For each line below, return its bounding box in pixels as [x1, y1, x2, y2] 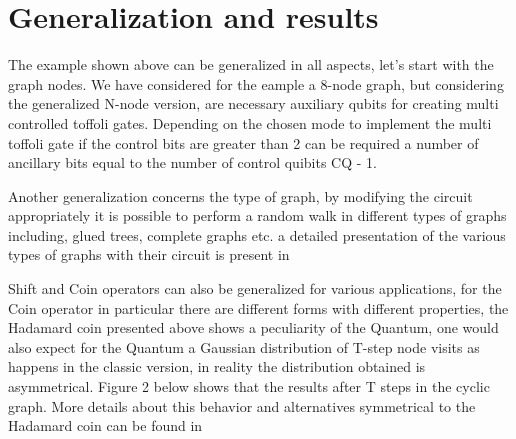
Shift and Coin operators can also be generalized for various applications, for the [8, 278, 502, 299]
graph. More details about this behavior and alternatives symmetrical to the [8, 395, 476, 416]
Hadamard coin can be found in [8, 415, 203, 436]
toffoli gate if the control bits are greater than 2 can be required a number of [8, 132, 479, 153]
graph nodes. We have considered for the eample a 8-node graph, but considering [8, 73, 504, 94]
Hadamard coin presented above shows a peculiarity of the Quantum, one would [8, 317, 499, 338]
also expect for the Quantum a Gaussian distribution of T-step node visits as [8, 336, 480, 357]
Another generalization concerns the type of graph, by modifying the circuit [8, 185, 473, 206]
